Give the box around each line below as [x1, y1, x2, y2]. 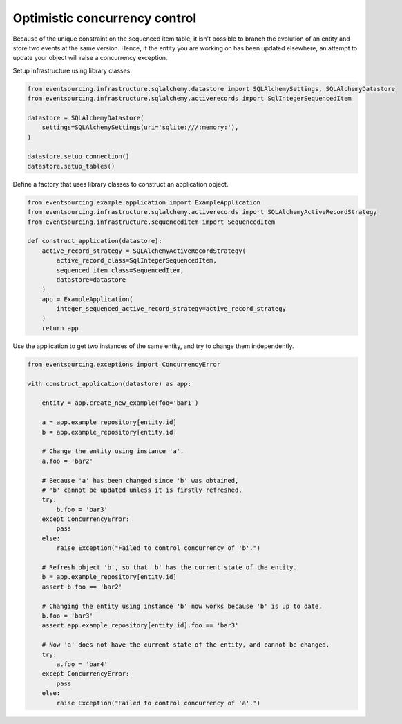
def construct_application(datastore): [27, 237, 162, 245]
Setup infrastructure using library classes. [12, 66, 133, 75]
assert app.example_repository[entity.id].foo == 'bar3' [41, 622, 239, 629]
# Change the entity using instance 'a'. [41, 448, 184, 455]
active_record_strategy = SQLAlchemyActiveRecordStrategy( [41, 247, 247, 255]
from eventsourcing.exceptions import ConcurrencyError [27, 360, 221, 368]
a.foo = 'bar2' [41, 457, 93, 465]
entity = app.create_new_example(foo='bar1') [41, 399, 199, 407]
